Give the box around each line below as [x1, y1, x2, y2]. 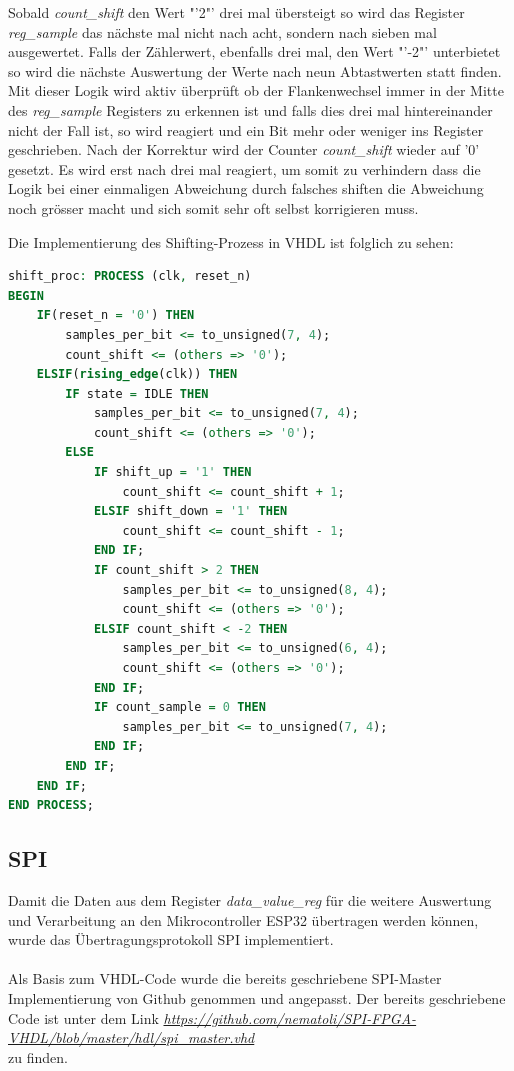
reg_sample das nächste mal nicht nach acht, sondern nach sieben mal [8, 21, 437, 42]
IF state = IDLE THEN [65, 386, 209, 401]
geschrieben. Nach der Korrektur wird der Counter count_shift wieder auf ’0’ [8, 139, 480, 160]
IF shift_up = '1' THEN [93, 465, 252, 480]
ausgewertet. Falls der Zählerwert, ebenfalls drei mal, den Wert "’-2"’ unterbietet [8, 41, 501, 62]
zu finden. [8, 1046, 68, 1067]
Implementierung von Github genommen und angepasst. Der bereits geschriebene [8, 987, 506, 1008]
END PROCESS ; [8, 798, 94, 813]
